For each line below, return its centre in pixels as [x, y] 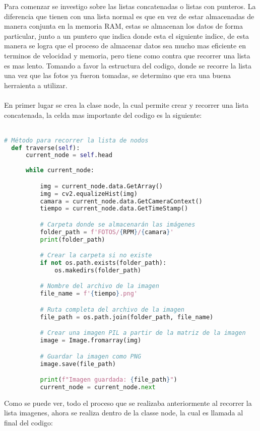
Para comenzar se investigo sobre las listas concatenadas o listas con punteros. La [130, 6]
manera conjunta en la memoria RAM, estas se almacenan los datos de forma [123, 26]
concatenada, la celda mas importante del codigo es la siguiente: [103, 115]
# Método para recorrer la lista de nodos [76, 140]
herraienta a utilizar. [36, 85]
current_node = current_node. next [98, 387]
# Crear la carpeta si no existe [96, 256]
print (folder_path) [73, 239]
